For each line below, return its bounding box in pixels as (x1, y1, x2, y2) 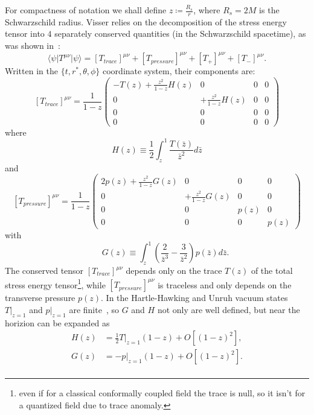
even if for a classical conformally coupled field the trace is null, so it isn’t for (19, 387, 306, 399)
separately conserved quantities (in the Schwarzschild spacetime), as (54, 27, 306, 40)
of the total (251, 264, 293, 277)
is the (259, 4, 280, 16)
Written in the (5, 65, 58, 77)
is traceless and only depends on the (158, 278, 292, 291)
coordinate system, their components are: (103, 65, 255, 77)
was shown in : (5, 39, 60, 52)
